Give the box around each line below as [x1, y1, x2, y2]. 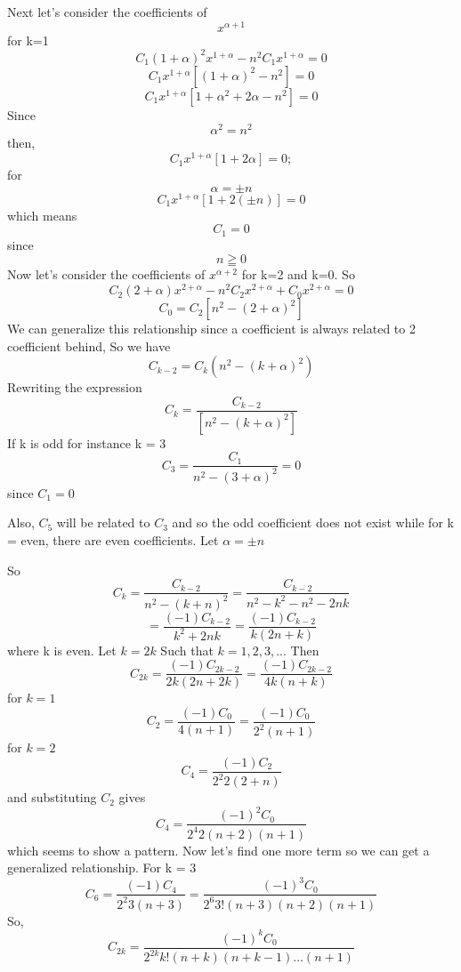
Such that [160, 640, 214, 659]
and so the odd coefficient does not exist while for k [172, 513, 454, 532]
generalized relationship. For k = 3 [7, 858, 197, 877]
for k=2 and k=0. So [241, 265, 355, 284]
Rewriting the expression [7, 378, 142, 397]
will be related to [56, 513, 150, 532]
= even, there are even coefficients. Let [7, 530, 219, 549]
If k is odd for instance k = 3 [7, 433, 166, 452]
